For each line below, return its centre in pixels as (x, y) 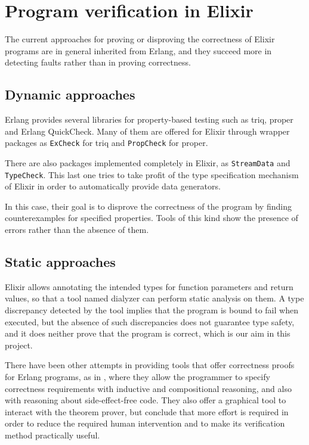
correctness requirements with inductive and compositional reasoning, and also (148, 388)
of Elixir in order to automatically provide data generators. (113, 186)
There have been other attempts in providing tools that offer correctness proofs (150, 365)
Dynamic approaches (70, 94)
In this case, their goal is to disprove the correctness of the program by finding (148, 206)
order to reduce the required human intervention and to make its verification (145, 423)
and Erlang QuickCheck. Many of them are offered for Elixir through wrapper (147, 131)
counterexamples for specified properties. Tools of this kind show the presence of (152, 218)
